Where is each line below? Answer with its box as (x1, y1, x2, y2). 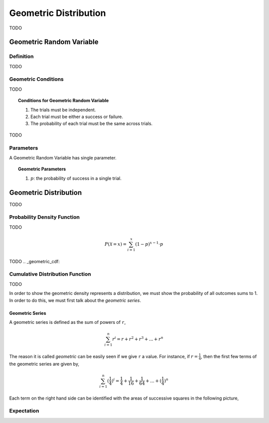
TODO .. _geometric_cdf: (9, 258, 60, 264)
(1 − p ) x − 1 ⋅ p (135, 241, 163, 247)
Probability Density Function (9, 214, 80, 221)
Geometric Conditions (9, 76, 64, 83)
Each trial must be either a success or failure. (30, 114, 124, 120)
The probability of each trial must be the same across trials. (30, 121, 153, 127)
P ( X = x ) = (105, 241, 127, 247)
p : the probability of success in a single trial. (30, 175, 122, 181)
